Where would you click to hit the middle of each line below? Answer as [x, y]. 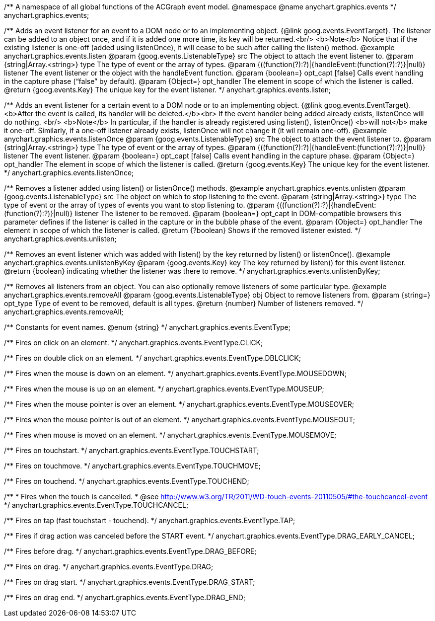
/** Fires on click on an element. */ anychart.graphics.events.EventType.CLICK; [134, 343]
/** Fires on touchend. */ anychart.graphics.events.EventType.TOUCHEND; [127, 481]
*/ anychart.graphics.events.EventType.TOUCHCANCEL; [96, 505]
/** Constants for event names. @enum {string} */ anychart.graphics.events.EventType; [147, 327]
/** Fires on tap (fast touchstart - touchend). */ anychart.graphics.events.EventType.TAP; [150, 520]
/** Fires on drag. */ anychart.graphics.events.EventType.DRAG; [109, 567]
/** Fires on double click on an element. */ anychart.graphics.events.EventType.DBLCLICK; [152, 358]
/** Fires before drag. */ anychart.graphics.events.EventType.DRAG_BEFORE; [130, 551]
